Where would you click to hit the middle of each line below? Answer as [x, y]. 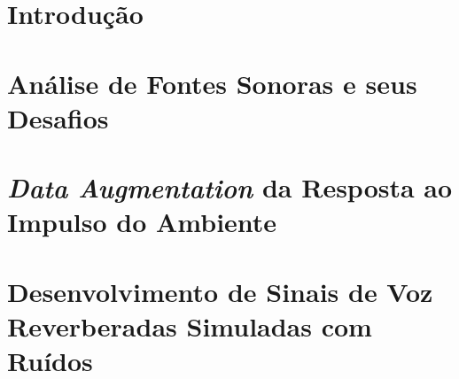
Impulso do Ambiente [142, 222]
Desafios [58, 117]
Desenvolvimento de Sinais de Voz [220, 291]
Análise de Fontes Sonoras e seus [212, 83]
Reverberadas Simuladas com [190, 325]
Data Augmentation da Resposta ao [230, 188]
